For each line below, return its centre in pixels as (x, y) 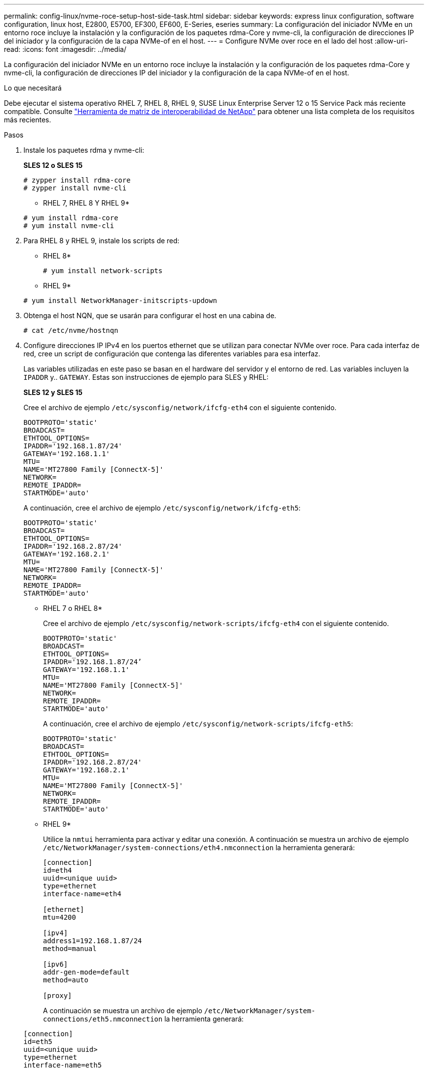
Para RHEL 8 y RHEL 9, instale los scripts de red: (102, 241)
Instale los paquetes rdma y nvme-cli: (84, 150)
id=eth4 (58, 870)
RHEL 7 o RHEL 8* (73, 608)
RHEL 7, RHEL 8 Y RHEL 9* (86, 203)
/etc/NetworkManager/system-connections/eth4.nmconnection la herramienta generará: (199, 848)
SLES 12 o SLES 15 (53, 165)
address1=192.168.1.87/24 (93, 941)
